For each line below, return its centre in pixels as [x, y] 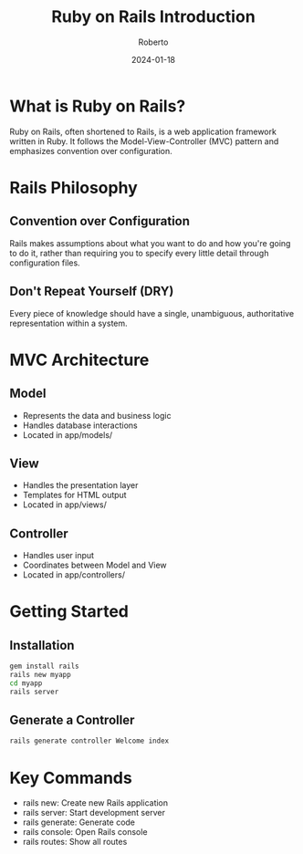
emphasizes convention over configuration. [91, 151]
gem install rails [44, 667]
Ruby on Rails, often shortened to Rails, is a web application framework [143, 131]
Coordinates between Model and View [94, 565]
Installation [42, 645]
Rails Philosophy [74, 187]
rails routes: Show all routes [75, 842]
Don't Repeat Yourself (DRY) [92, 292]
